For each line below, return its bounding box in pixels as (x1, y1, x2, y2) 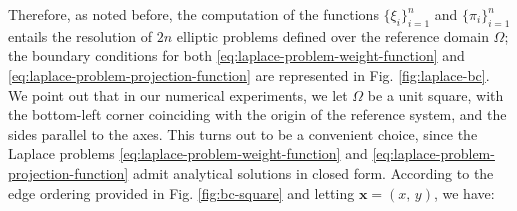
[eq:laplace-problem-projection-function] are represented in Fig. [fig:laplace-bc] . (8, 64, 490, 85)
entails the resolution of (8, 25, 153, 46)
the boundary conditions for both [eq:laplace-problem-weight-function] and (8, 45, 465, 66)
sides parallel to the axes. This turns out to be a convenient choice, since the (8, 123, 478, 144)
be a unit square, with (367, 84, 504, 105)
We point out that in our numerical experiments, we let (8, 84, 348, 105)
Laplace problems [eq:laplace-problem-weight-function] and (8, 143, 368, 164)
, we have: (433, 182, 495, 203)
